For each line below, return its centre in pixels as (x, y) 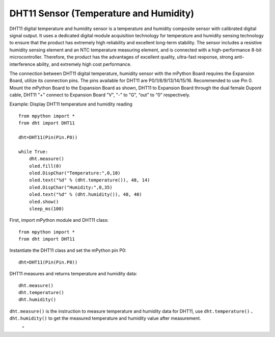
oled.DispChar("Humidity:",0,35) (71, 187)
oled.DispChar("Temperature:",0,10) (75, 173)
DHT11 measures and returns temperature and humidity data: (73, 274)
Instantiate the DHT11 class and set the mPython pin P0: (68, 250)
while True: (33, 151)
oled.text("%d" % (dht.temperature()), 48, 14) (89, 180)
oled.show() (44, 202)
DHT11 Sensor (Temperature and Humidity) (102, 13)
